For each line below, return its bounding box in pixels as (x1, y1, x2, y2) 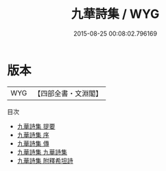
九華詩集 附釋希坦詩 (16, 156, 73, 165)
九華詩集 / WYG (71, 6, 160, 22)
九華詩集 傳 (16, 139, 49, 148)
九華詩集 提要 (16, 122, 56, 130)
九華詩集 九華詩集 (16, 148, 67, 156)
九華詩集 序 (16, 130, 49, 139)
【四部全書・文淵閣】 (34, 89, 103, 98)
